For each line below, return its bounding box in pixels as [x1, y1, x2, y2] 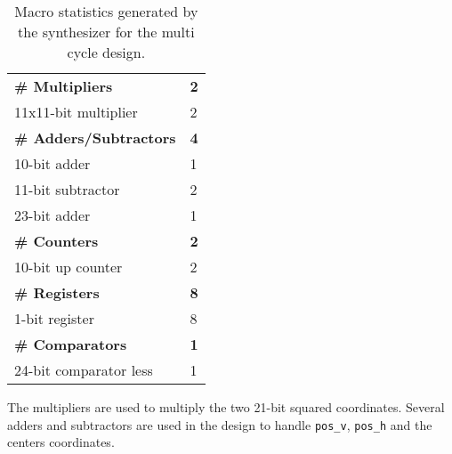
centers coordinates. [7, 433, 115, 451]
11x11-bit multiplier [14, 101, 138, 122]
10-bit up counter [14, 256, 123, 277]
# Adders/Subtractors [14, 127, 176, 148]
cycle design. [67, 42, 146, 62]
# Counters [14, 231, 99, 251]
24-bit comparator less [14, 360, 153, 380]
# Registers [14, 282, 100, 303]
